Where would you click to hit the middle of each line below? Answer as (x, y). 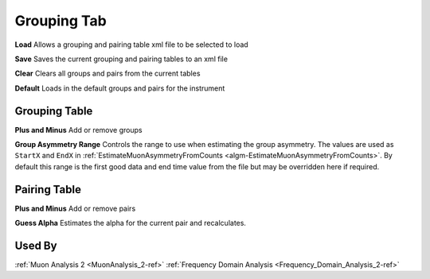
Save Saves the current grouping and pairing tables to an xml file (121, 59)
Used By (36, 245)
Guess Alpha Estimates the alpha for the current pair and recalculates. (131, 223)
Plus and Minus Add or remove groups (78, 130)
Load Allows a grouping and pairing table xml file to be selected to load (131, 45)
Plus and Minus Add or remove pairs (75, 208)
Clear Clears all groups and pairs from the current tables (107, 74)
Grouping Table (54, 111)
